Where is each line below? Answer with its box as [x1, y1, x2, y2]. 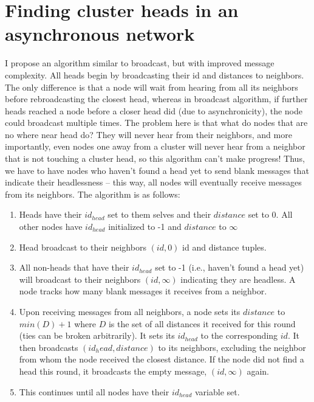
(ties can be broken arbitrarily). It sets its [19, 329, 175, 342]
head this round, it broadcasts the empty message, [19, 364, 207, 377]
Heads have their [19, 208, 82, 221]
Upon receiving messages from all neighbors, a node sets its [19, 305, 241, 317]
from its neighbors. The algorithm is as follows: [5, 187, 180, 200]
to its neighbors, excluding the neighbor [158, 341, 306, 353]
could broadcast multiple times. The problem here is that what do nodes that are [5, 116, 308, 129]
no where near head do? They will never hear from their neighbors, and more [5, 128, 292, 140]
